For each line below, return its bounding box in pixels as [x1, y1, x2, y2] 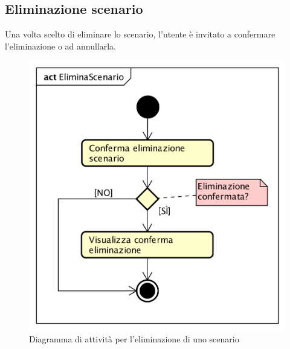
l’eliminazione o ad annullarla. [5, 39, 117, 52]
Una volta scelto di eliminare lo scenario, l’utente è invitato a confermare [5, 28, 275, 40]
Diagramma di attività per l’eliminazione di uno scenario [29, 333, 239, 345]
